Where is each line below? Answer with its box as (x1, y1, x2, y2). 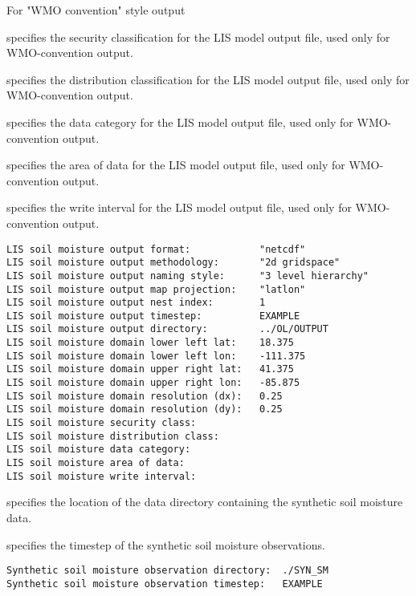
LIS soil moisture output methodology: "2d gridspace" (6, 257, 341, 269)
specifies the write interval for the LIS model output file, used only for (6, 199, 352, 216)
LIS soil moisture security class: (6, 417, 197, 429)
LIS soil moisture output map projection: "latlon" (6, 283, 306, 295)
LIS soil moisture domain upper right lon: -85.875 (6, 377, 300, 389)
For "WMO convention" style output (6, 2, 186, 18)
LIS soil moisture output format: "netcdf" (6, 243, 306, 255)
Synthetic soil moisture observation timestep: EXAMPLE (6, 578, 323, 590)
